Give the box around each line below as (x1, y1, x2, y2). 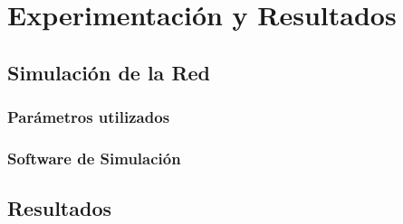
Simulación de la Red (7, 58, 211, 86)
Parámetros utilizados (7, 106, 170, 128)
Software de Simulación (7, 146, 181, 169)
